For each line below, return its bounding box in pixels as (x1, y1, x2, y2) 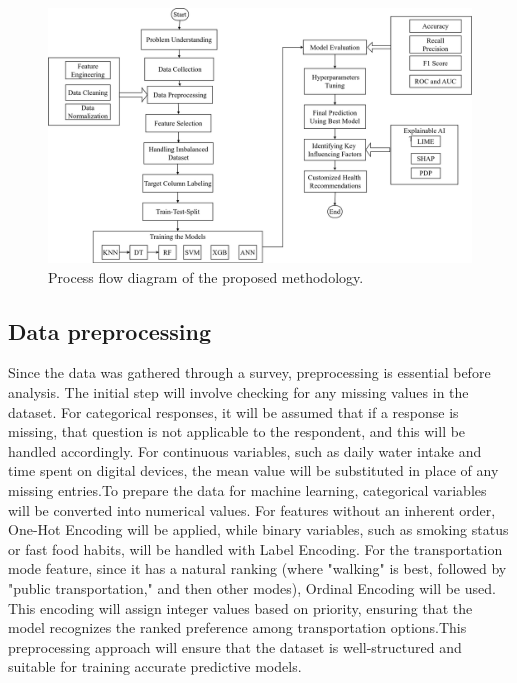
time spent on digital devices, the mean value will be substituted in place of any (8, 460, 499, 481)
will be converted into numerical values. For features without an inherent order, (8, 499, 496, 520)
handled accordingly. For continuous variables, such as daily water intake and (8, 440, 482, 461)
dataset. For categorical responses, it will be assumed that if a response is (8, 401, 459, 422)
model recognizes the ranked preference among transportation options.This (8, 617, 467, 638)
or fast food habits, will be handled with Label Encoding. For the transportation (8, 538, 503, 559)
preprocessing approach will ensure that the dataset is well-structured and (8, 636, 462, 657)
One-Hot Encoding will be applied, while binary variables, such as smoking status (8, 519, 509, 540)
